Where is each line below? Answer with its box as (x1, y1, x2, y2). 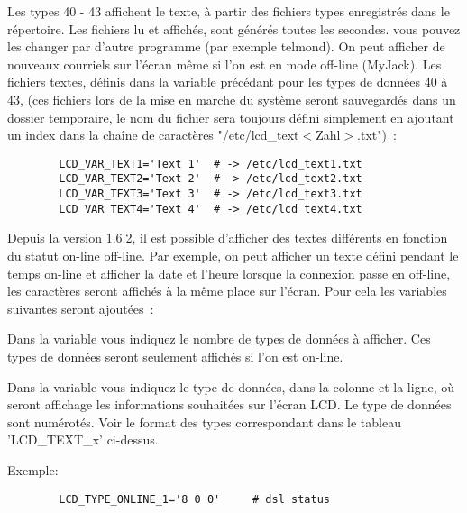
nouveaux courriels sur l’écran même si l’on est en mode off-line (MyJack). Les (7, 54, 442, 73)
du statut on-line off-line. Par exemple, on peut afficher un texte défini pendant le (7, 245, 459, 264)
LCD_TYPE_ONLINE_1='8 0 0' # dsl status (59, 492, 330, 506)
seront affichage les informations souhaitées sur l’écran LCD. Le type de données (7, 395, 452, 414)
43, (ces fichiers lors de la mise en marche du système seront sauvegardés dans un (7, 89, 456, 108)
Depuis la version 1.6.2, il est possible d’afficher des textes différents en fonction (7, 228, 448, 247)
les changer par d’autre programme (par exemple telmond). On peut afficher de (7, 37, 445, 56)
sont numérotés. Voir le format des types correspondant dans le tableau (7, 412, 401, 431)
